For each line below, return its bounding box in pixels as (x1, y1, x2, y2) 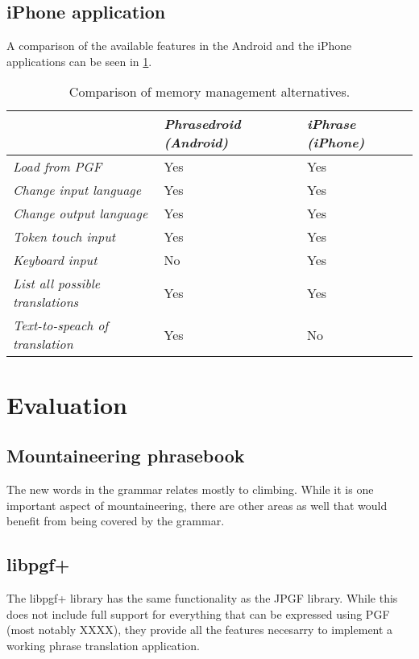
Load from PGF (13, 157, 102, 176)
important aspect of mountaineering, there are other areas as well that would (6, 496, 388, 513)
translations (13, 292, 79, 312)
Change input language (13, 180, 142, 200)
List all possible (13, 274, 101, 293)
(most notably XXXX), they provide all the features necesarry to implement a (6, 621, 393, 638)
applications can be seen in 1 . (6, 52, 152, 69)
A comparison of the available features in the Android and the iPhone (6, 37, 352, 54)
